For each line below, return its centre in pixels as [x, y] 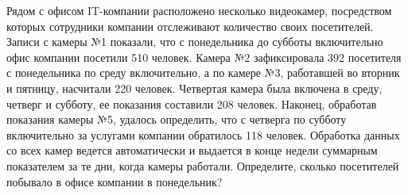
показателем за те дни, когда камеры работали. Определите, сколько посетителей [203, 165]
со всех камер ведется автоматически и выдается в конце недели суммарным [192, 150]
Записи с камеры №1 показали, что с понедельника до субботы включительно [195, 42]
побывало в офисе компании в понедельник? [115, 181]
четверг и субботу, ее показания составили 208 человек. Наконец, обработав [192, 103]
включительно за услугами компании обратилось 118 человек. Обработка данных [203, 134]
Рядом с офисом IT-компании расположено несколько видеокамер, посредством [199, 10]
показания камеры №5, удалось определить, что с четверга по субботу [177, 119]
